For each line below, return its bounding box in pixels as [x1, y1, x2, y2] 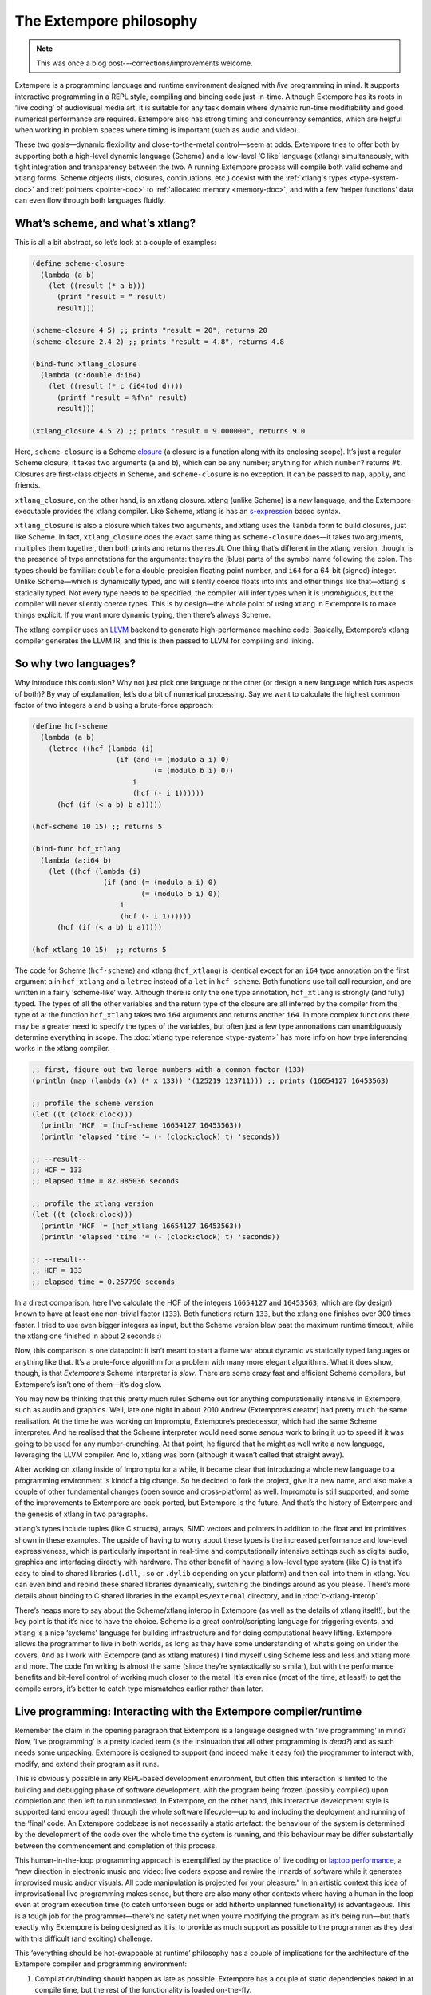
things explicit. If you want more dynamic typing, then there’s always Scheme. [14, 610, 271, 620]
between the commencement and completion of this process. [14, 1840, 218, 1851]
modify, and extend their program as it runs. [14, 1759, 160, 1768]
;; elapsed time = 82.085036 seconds [31, 1177, 180, 1186]
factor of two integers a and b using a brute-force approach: [14, 700, 214, 709]
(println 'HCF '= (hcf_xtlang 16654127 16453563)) [40, 1221, 243, 1231]
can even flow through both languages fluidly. [14, 196, 166, 205]
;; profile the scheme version [31, 1098, 155, 1108]
